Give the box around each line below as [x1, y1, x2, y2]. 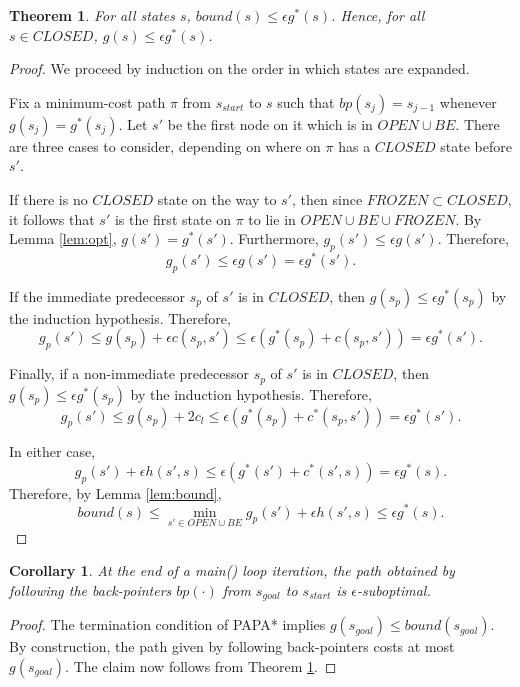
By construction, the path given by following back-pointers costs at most [9, 636, 455, 657]
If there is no [9, 188, 88, 209]
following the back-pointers [9, 579, 172, 600]
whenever [439, 91, 497, 112]
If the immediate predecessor [9, 285, 185, 306]
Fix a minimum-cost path [9, 91, 166, 112]
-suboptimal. [357, 579, 431, 600]
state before [440, 135, 512, 156]
